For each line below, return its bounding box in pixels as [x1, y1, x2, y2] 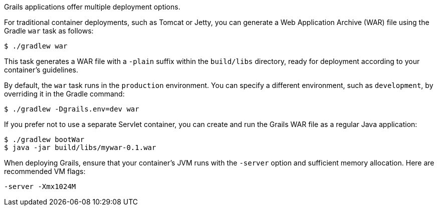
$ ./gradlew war [4, 42, 68, 50]
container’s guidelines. [4, 65, 79, 74]
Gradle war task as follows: [4, 26, 94, 35]
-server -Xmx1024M [4, 182, 76, 190]
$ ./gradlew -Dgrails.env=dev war [4, 105, 139, 113]
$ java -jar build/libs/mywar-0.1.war [4, 143, 156, 151]
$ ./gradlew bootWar [4, 135, 85, 143]
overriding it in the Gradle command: [4, 89, 125, 98]
